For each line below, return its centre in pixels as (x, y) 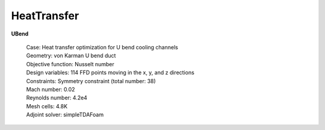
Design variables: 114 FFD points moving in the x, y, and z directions (110, 73)
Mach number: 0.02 (51, 89)
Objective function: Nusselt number (70, 64)
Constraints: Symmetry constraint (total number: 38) (91, 81)
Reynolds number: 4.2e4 (57, 98)
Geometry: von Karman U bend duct (71, 56)
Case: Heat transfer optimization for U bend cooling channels (102, 47)
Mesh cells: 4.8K (47, 106)
